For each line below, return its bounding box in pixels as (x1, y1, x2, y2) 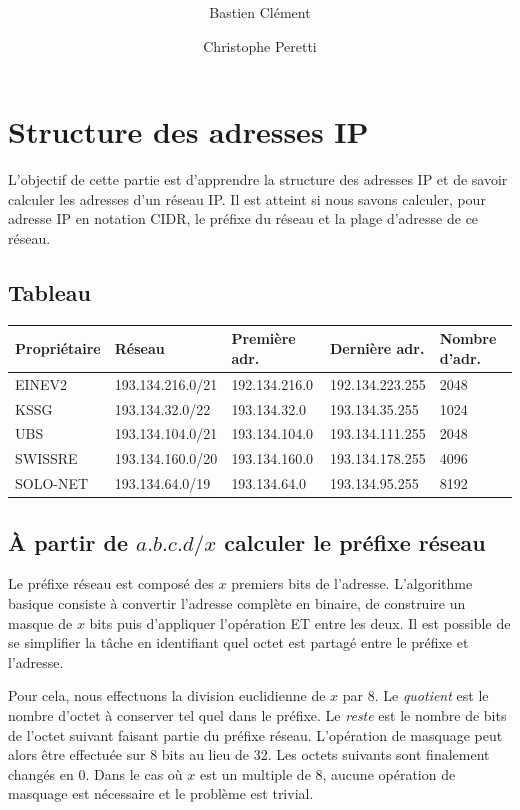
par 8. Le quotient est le (342, 685, 489, 706)
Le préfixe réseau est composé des (8, 573, 214, 594)
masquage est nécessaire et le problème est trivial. (8, 783, 314, 804)
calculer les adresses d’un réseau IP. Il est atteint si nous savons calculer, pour (8, 188, 486, 209)
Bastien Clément (209, 2, 311, 23)
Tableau (8, 277, 91, 308)
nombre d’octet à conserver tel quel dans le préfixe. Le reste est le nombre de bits (8, 705, 507, 725)
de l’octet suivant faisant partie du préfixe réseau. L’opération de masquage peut (8, 724, 503, 745)
